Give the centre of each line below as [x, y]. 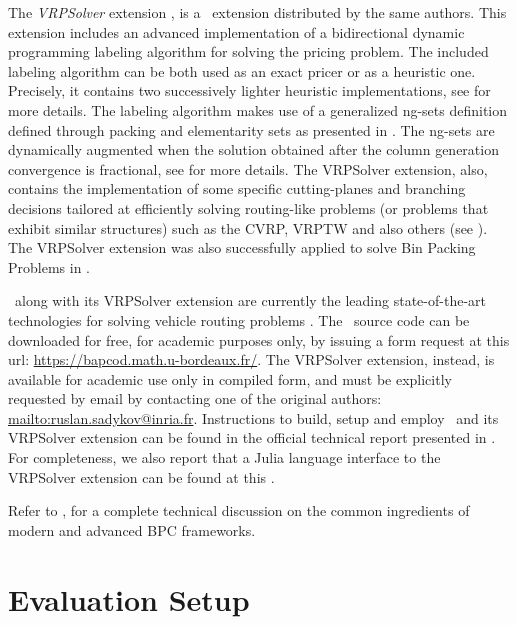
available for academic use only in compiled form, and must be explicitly [230, 378]
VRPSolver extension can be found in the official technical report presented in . [252, 437]
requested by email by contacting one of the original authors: [195, 398]
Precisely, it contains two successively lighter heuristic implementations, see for [249, 90]
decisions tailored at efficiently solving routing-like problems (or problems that [248, 207]
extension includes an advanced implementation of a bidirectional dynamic [236, 31]
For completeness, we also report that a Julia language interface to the [224, 457]
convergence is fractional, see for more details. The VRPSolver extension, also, [248, 168]
